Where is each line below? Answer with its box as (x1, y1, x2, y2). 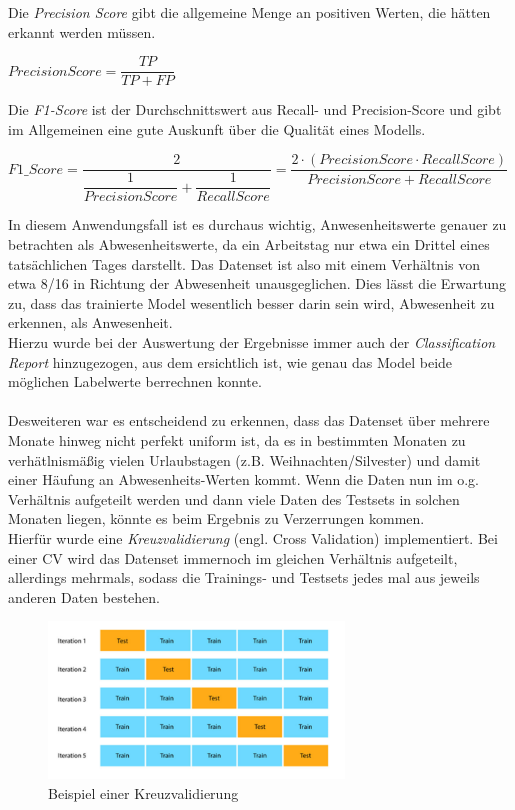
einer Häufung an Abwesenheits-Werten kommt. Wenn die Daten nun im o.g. (8, 469, 479, 490)
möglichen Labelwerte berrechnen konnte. (8, 371, 262, 392)
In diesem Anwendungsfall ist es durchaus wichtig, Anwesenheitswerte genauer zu (8, 214, 507, 235)
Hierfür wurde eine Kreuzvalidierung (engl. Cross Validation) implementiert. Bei (8, 527, 498, 548)
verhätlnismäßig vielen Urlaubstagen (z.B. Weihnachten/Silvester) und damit (8, 449, 481, 470)
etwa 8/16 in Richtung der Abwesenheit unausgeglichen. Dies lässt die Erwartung (8, 273, 507, 294)
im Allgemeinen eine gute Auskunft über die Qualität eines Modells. (8, 118, 426, 139)
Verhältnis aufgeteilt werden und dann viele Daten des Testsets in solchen (8, 488, 460, 509)
